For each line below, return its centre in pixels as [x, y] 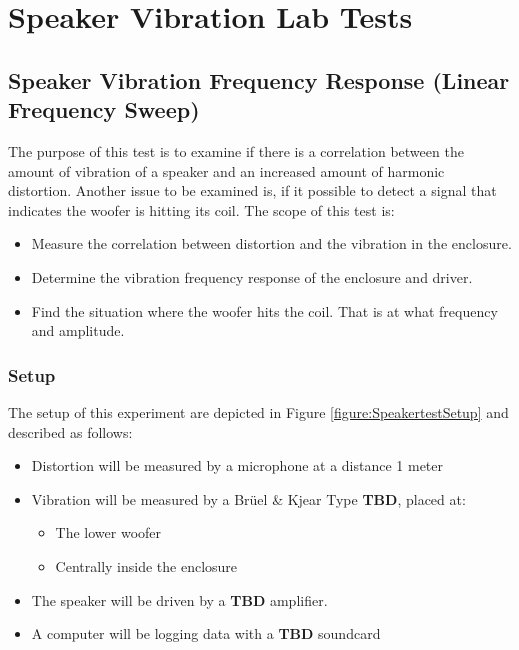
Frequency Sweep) [104, 109]
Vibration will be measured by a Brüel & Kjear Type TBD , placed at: [248, 498]
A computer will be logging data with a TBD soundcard [206, 633]
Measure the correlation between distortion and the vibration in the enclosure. [271, 243]
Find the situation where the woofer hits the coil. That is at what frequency [264, 310]
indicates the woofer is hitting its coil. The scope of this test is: [201, 209]
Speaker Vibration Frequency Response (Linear [259, 79]
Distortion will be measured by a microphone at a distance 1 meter [237, 465]
